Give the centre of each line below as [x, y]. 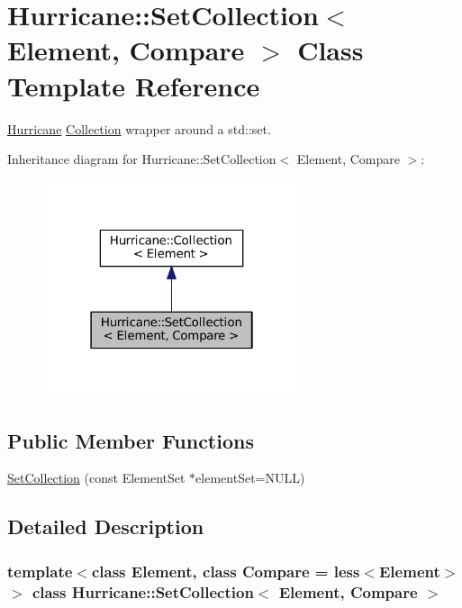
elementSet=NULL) [250, 478]
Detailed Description [106, 526]
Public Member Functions [131, 440]
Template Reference [134, 85]
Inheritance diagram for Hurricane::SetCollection [142, 159]
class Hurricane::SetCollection [143, 591]
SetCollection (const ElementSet [96, 478]
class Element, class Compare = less [226, 571]
